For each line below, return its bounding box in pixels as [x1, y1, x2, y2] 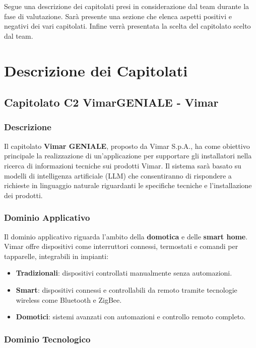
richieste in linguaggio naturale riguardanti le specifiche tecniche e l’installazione [4, 180, 252, 191]
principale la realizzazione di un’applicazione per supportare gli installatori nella [4, 150, 252, 161]
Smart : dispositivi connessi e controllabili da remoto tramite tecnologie [16, 284, 237, 295]
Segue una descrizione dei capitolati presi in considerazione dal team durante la [4, 1, 249, 11]
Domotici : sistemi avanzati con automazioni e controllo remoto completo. [16, 311, 246, 322]
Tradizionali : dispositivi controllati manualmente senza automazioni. [16, 268, 232, 278]
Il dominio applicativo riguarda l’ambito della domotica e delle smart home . [4, 231, 248, 241]
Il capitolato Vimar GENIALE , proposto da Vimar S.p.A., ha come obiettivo [4, 140, 250, 151]
